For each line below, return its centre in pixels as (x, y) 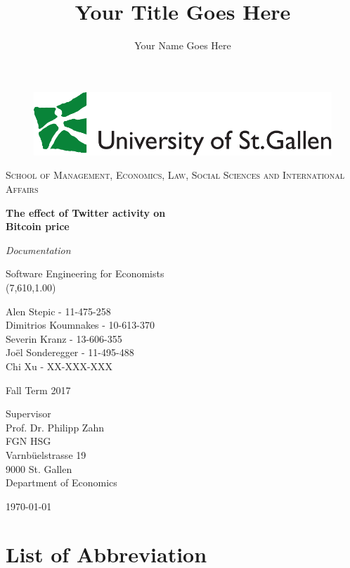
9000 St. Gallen (39, 468)
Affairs (22, 189)
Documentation (38, 250)
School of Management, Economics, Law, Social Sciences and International (175, 175)
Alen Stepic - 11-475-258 (58, 311)
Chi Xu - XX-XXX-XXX (59, 366)
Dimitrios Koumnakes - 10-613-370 (80, 325)
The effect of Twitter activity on (86, 212)
